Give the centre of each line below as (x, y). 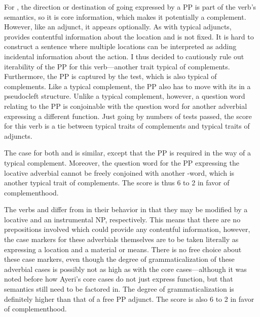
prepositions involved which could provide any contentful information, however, (127, 229)
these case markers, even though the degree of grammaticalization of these (119, 259)
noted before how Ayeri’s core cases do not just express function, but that (119, 279)
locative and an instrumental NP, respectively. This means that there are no (122, 219)
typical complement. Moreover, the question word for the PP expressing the (122, 162)
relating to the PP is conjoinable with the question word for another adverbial (126, 106)
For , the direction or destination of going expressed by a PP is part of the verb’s (130, 7)
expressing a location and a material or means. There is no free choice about (123, 249)
